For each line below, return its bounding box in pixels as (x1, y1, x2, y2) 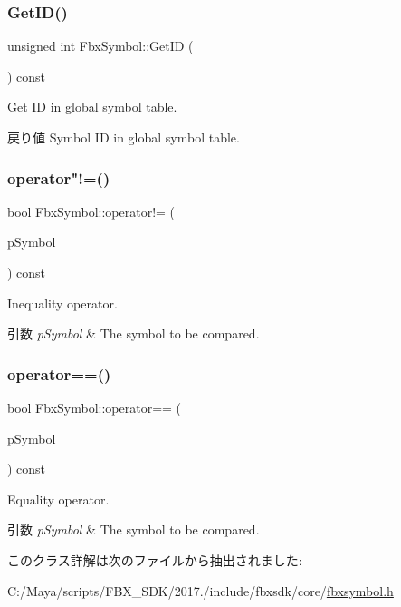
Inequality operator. (7, 293, 118, 312)
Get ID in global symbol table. (7, 97, 177, 116)
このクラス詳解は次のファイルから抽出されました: (7, 550, 302, 569)
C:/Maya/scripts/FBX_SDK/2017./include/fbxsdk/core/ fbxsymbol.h (7, 581, 394, 600)
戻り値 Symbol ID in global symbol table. (7, 128, 240, 146)
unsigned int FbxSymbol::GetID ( (7, 36, 194, 55)
